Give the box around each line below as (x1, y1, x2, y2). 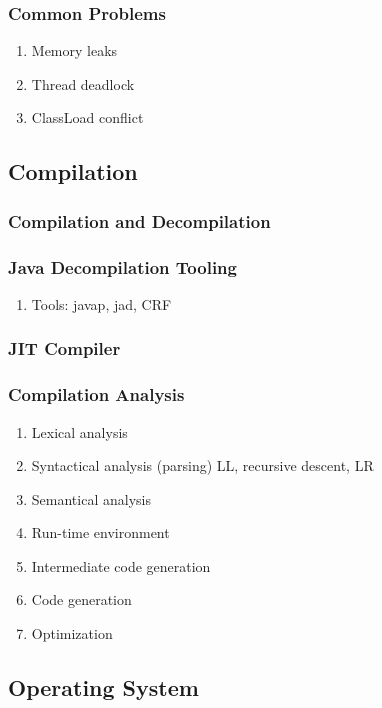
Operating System (8, 672, 199, 703)
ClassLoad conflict (31, 107, 144, 128)
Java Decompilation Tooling (8, 254, 237, 279)
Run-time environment (31, 522, 170, 543)
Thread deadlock (31, 73, 135, 94)
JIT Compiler (8, 336, 121, 361)
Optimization (31, 623, 113, 644)
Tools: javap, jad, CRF (31, 293, 172, 314)
